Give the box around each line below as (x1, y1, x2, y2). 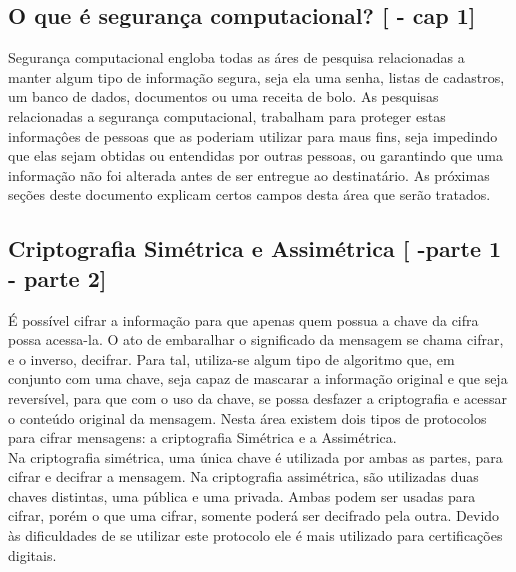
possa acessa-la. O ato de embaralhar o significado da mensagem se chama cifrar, (8, 329, 504, 350)
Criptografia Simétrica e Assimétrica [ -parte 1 (8, 233, 502, 264)
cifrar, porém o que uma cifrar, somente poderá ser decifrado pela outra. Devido (8, 505, 500, 526)
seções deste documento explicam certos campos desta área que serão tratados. (8, 184, 491, 205)
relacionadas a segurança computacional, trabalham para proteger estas (8, 105, 446, 126)
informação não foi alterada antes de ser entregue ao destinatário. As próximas (8, 164, 490, 185)
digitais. (8, 544, 57, 565)
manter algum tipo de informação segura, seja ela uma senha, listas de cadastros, (8, 66, 505, 87)
